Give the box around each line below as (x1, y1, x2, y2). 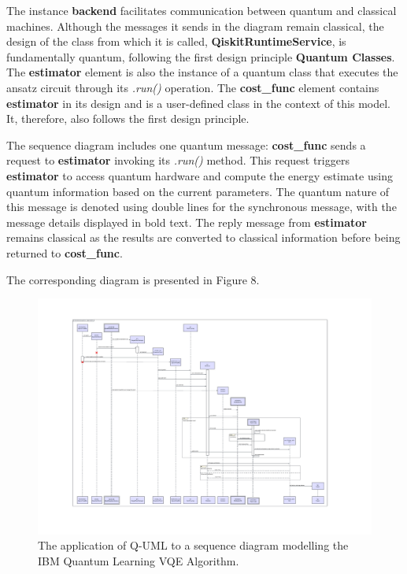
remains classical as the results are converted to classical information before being (6, 229, 401, 246)
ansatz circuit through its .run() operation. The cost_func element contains (6, 79, 379, 95)
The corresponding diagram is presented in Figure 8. (6, 271, 260, 287)
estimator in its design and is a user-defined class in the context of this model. (6, 94, 390, 111)
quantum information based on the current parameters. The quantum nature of (6, 183, 390, 199)
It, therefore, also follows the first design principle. (6, 110, 250, 127)
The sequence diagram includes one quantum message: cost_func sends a (6, 136, 366, 153)
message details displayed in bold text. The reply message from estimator (6, 213, 367, 230)
